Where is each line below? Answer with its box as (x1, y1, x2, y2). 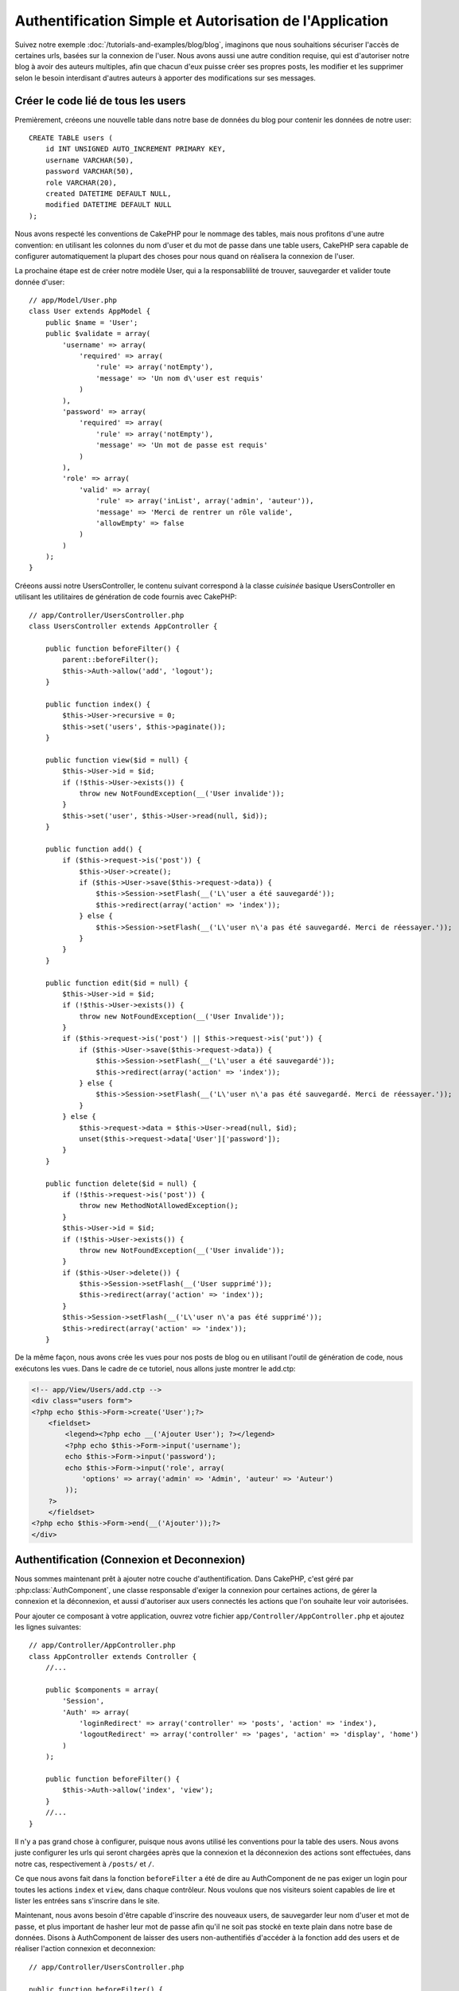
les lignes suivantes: (14, 1621, 82, 1632)
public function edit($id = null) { (45, 978, 189, 988)
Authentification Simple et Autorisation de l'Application (14, 12, 389, 29)
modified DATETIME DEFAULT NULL (45, 200, 172, 209)
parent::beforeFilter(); (62, 655, 159, 664)
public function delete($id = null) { (45, 1179, 197, 1188)
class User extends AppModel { (29, 307, 151, 316)
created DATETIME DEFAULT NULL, (45, 189, 172, 198)
